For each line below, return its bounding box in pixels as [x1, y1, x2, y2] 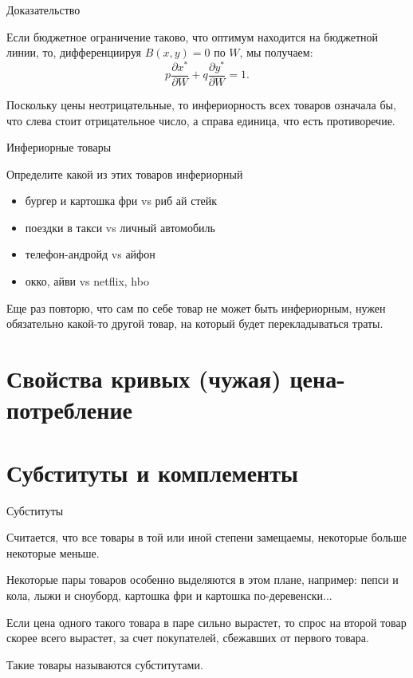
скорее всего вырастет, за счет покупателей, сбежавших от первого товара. [6, 629, 369, 646]
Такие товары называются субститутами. [6, 656, 203, 672]
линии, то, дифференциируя [6, 44, 141, 61]
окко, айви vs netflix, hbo [25, 273, 149, 290]
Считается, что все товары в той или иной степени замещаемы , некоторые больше [6, 529, 407, 546]
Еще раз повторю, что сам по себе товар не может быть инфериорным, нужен [6, 299, 386, 316]
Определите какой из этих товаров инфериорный [6, 165, 243, 182]
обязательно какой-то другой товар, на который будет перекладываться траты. [6, 315, 383, 332]
